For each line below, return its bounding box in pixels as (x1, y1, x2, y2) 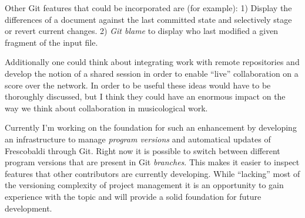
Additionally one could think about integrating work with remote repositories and (5, 56, 300, 68)
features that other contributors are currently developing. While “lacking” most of (5, 167, 300, 179)
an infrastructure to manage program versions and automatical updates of (5, 132, 271, 145)
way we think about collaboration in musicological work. (5, 101, 208, 114)
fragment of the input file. (5, 36, 98, 48)
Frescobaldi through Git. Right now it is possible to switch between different (5, 144, 280, 156)
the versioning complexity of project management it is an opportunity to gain (5, 179, 284, 191)
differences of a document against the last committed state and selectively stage (5, 13, 292, 25)
